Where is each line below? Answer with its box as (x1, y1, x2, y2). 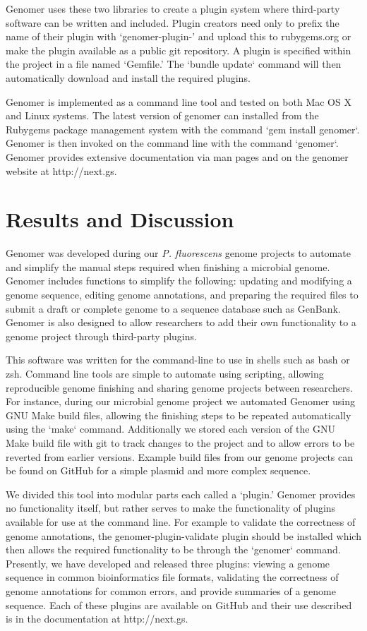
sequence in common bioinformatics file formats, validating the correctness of (6, 570, 339, 584)
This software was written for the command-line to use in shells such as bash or (6, 352, 350, 367)
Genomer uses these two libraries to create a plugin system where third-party (6, 1, 340, 16)
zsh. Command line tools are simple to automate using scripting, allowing (6, 366, 324, 380)
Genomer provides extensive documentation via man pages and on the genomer (6, 149, 349, 164)
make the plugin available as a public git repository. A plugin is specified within (6, 42, 351, 57)
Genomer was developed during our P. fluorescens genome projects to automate (6, 246, 351, 260)
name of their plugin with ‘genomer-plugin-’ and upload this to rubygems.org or (6, 29, 351, 44)
